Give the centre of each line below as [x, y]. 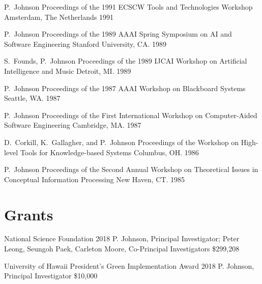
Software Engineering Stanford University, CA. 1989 [85, 44]
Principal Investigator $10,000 [51, 276]
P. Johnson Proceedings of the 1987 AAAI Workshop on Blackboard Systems [125, 88]
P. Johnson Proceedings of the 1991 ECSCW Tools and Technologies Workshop [128, 7]
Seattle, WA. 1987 [32, 98]
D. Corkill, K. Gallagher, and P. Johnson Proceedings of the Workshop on [122, 142]
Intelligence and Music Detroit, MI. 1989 [68, 70]
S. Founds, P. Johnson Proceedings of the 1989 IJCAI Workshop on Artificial [126, 61]
